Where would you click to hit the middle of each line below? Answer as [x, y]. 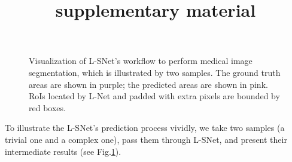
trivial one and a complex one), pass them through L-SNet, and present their [146, 139]
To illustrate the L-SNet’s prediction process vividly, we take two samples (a [145, 128]
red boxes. [47, 107]
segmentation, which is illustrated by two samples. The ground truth [155, 72]
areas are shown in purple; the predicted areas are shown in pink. [148, 84]
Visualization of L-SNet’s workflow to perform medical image [141, 61]
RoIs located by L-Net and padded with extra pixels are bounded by [154, 96]
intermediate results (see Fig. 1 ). [63, 151]
